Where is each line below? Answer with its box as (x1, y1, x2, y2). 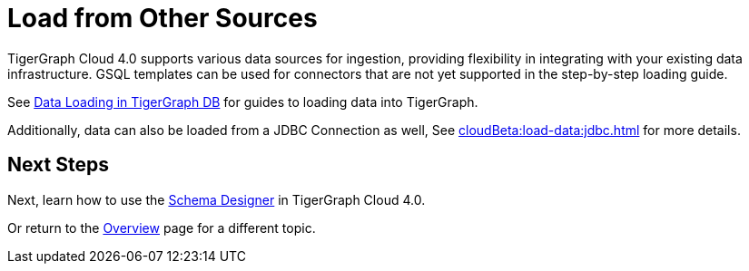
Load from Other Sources (7, 3, 318, 34)
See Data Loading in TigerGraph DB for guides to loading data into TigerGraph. (7, 93, 478, 110)
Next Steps (7, 153, 109, 177)
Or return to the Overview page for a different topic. (7, 219, 316, 236)
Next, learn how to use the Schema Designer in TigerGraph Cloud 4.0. (7, 191, 426, 208)
